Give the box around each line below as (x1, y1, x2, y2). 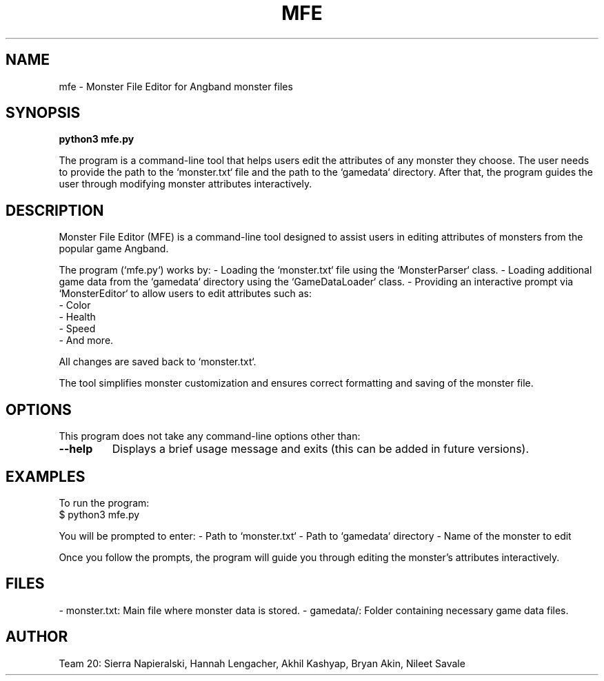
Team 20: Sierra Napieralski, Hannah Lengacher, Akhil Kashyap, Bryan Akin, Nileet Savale (59, 657, 465, 669)
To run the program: (59, 496, 150, 509)
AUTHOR (6, 628, 68, 646)
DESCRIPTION (6, 201, 104, 219)
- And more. (59, 334, 114, 347)
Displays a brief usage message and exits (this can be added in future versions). (112, 442, 530, 456)
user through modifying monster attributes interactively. (59, 178, 312, 190)
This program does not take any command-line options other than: (59, 430, 361, 443)
